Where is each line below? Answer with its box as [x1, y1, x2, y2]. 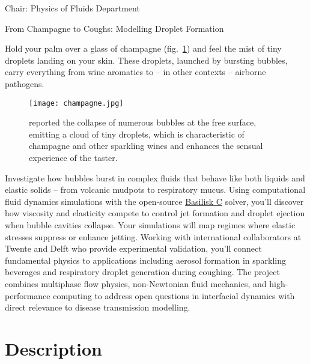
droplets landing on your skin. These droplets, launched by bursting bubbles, [5, 53, 288, 66]
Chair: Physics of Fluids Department [5, 2, 140, 14]
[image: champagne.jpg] [29, 99, 124, 108]
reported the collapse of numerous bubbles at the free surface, [29, 116, 257, 129]
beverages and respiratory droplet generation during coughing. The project [5, 265, 280, 278]
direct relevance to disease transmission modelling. [5, 301, 190, 314]
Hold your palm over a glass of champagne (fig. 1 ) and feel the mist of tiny [5, 42, 282, 55]
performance [5, 289, 50, 302]
